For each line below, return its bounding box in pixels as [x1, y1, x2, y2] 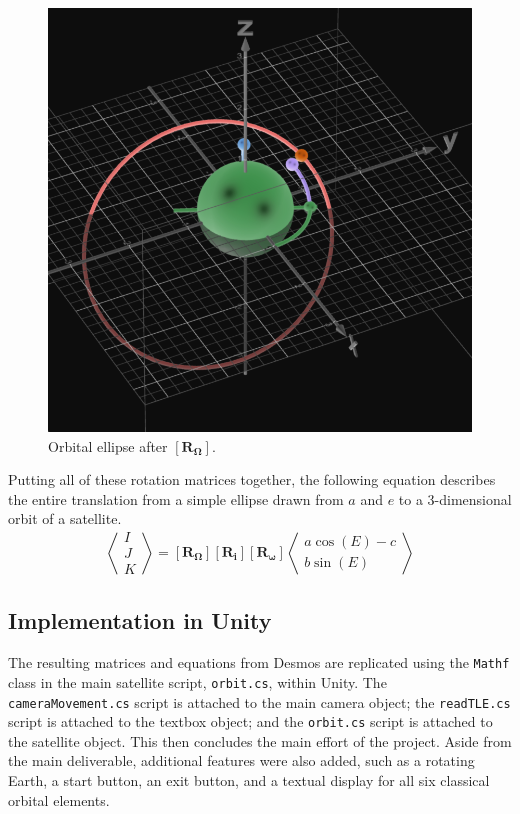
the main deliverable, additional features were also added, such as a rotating [8, 750, 475, 771]
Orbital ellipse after [48, 435, 168, 456]
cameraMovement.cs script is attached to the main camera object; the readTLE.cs [8, 691, 511, 712]
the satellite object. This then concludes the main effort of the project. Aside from [8, 730, 512, 751]
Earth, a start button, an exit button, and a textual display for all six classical [8, 770, 490, 791]
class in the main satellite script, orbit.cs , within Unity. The [8, 671, 387, 692]
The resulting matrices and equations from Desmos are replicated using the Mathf [8, 652, 510, 673]
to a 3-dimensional [398, 488, 512, 509]
